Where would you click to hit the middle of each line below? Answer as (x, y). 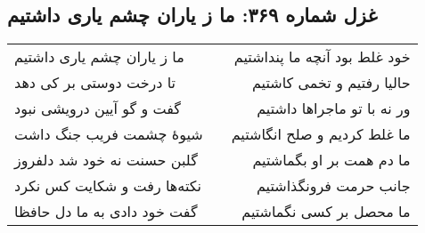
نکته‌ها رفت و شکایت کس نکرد (108, 186)
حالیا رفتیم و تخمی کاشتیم (331, 83)
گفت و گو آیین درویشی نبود (98, 108)
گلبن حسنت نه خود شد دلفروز (106, 160)
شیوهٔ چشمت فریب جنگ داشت (109, 134)
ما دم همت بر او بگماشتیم (331, 160)
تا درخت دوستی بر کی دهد (95, 83)
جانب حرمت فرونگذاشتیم (333, 186)
